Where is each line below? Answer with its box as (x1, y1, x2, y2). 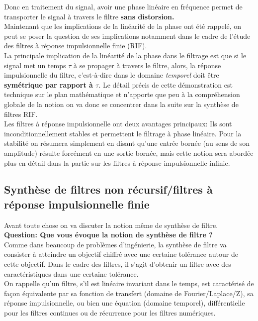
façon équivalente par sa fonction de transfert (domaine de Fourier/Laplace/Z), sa (4, 288, 254, 298)
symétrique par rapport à (4, 79, 93, 90)
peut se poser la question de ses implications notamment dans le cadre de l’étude (4, 30, 251, 41)
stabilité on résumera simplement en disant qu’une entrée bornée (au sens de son (4, 138, 250, 148)
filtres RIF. (4, 108, 38, 119)
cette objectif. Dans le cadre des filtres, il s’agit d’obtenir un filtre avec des (4, 259, 231, 269)
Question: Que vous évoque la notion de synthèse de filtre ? (4, 229, 213, 240)
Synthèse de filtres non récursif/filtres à (4, 182, 213, 197)
